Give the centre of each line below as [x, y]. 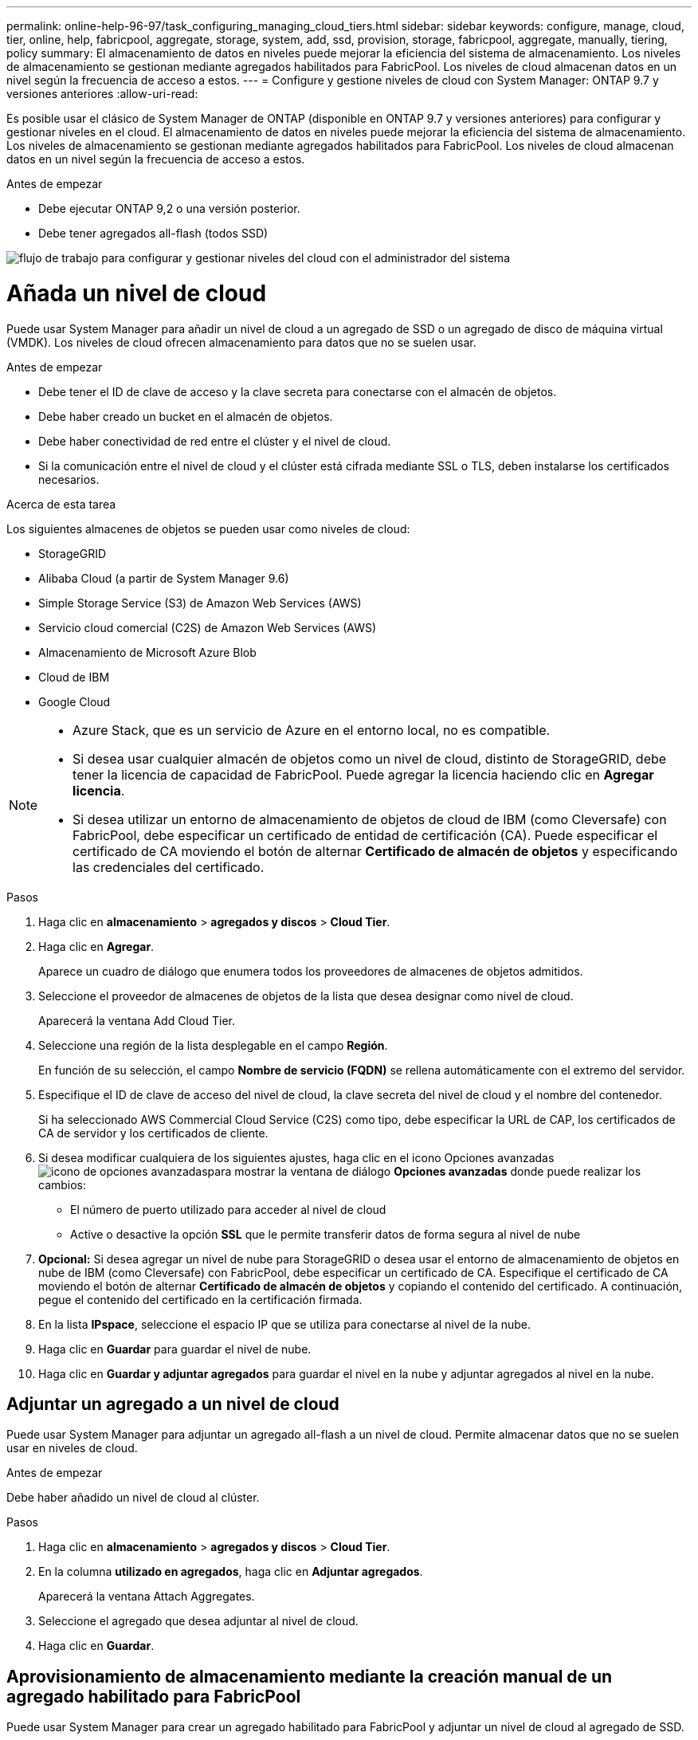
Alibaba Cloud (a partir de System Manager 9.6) [164, 578]
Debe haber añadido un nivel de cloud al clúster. [133, 1498]
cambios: [63, 1184]
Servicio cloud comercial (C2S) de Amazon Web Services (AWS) [208, 627]
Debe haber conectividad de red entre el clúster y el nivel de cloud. [215, 441]
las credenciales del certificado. [169, 867]
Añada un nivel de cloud [137, 293]
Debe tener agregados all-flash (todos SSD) [153, 233]
